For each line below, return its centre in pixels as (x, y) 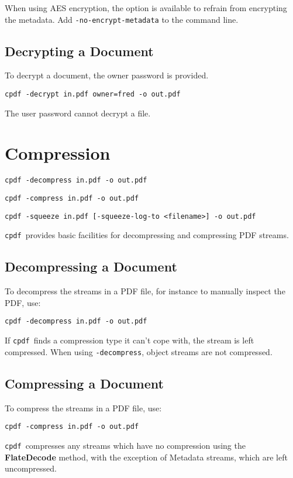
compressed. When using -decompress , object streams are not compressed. (139, 351)
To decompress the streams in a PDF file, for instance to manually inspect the (145, 291)
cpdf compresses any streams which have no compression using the (125, 445)
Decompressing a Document (91, 266)
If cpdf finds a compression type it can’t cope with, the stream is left (130, 340)
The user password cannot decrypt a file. (78, 113)
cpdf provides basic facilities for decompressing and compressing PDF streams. (147, 235)
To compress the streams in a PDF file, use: (83, 407)
